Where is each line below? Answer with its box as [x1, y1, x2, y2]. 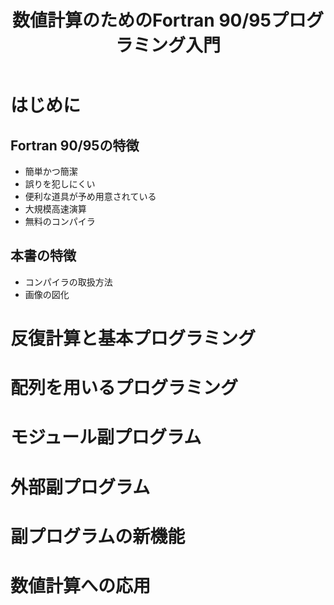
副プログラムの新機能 [10, 525, 186, 548]
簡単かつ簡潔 [24, 166, 78, 177]
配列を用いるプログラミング [10, 377, 239, 400]
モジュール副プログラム [10, 426, 202, 449]
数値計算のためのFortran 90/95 [12, 9, 272, 32]
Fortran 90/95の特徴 [10, 137, 140, 154]
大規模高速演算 [24, 203, 87, 215]
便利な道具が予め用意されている [24, 191, 157, 202]
